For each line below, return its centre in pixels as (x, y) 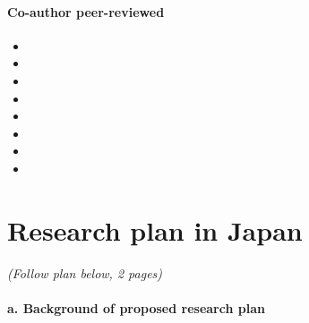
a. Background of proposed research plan (136, 307)
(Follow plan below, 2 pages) (85, 272)
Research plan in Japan (155, 229)
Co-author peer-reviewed (86, 11)
